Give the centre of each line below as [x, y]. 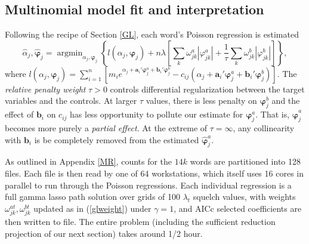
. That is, [273, 114]
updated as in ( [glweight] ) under [92, 208]
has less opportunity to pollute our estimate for [157, 114]
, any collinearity [264, 127]
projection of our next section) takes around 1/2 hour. [104, 233]
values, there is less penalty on [201, 101]
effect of [19, 114]
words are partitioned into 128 [245, 161]
